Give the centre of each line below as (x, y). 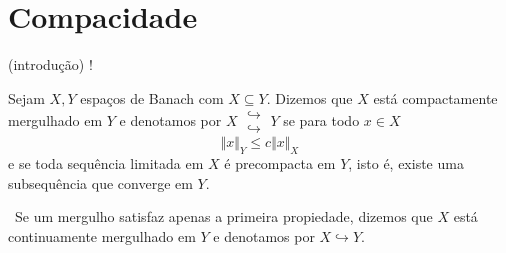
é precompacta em (280, 163)
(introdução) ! (50, 64)
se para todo (321, 119)
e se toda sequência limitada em (106, 163)
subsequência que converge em (100, 182)
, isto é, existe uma (406, 163)
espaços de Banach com (152, 97)
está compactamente (435, 97)
